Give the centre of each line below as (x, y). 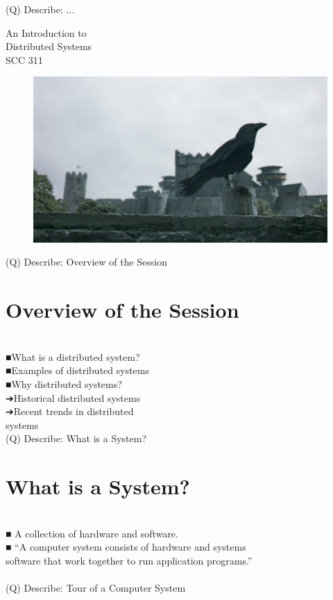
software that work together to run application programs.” (129, 560)
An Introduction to (46, 32)
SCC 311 (24, 59)
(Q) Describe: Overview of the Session (87, 262)
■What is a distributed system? (73, 356)
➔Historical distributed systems (73, 397)
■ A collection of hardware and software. (92, 533)
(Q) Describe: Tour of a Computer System (96, 588)
